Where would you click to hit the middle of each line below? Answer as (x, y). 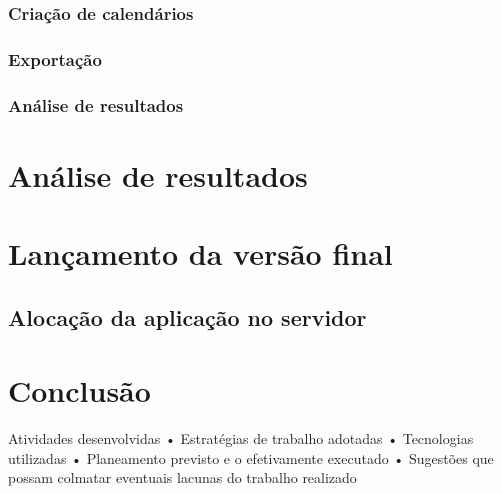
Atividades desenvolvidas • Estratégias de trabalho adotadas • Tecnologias (241, 438)
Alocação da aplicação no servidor (187, 316)
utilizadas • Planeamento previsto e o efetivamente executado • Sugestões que (251, 457)
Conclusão (79, 390)
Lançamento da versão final (200, 253)
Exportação (55, 58)
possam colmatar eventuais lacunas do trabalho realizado (182, 477)
